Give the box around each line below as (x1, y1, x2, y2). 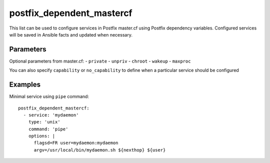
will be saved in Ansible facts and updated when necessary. (9, 31, 132, 37)
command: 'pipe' (28, 126, 68, 132)
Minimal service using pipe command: (9, 93, 89, 99)
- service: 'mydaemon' (23, 112, 79, 117)
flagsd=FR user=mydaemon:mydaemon (33, 140, 118, 146)
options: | (28, 133, 55, 139)
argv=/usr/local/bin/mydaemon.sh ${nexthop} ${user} (33, 147, 166, 152)
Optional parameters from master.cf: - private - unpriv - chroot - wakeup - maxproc (9, 58, 191, 64)
